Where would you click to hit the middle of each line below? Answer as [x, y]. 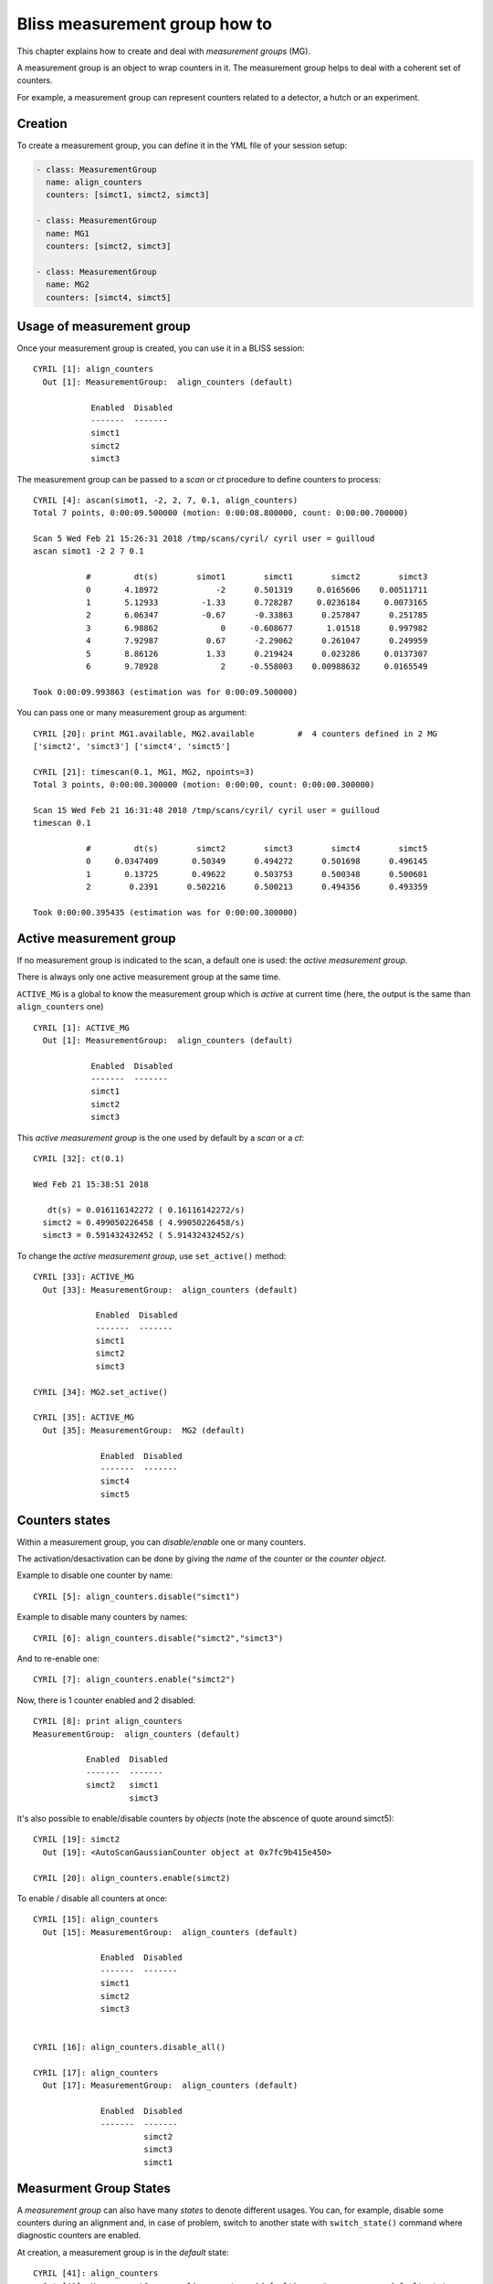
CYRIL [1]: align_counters [94, 369]
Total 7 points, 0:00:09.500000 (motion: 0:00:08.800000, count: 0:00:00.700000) [221, 513]
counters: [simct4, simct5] [109, 297]
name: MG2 [68, 285]
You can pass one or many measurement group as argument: [132, 713]
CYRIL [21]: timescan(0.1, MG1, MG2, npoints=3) [144, 772]
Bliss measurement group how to [145, 24]
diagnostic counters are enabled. [79, 2236]
